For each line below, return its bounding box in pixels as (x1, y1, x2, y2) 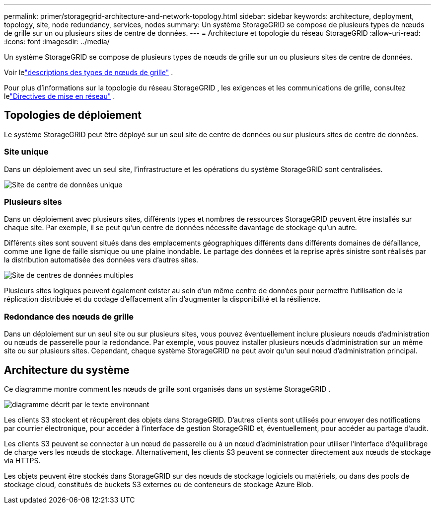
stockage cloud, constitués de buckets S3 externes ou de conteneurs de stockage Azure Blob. (4, 480, 313, 489)
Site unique (4, 147, 49, 157)
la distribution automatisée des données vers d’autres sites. (4, 255, 199, 264)
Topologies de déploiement (4, 109, 142, 122)
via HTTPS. (4, 456, 41, 465)
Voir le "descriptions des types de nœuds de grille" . (4, 68, 173, 77)
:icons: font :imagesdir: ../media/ (4, 37, 110, 46)
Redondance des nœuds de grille (4, 311, 134, 322)
